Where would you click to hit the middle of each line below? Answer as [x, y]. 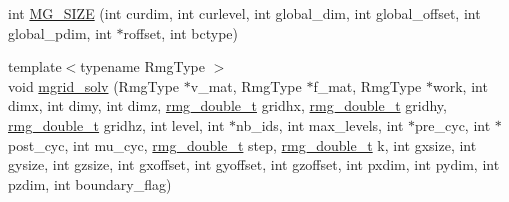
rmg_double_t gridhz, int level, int [116, 124]
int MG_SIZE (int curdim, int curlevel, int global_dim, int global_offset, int [244, 13]
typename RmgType [142, 66]
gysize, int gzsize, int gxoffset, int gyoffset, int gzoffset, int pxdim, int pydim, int [254, 164]
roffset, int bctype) [180, 32]
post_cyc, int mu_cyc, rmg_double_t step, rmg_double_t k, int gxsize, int [242, 144]
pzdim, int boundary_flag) [90, 183]
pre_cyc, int [453, 124]
